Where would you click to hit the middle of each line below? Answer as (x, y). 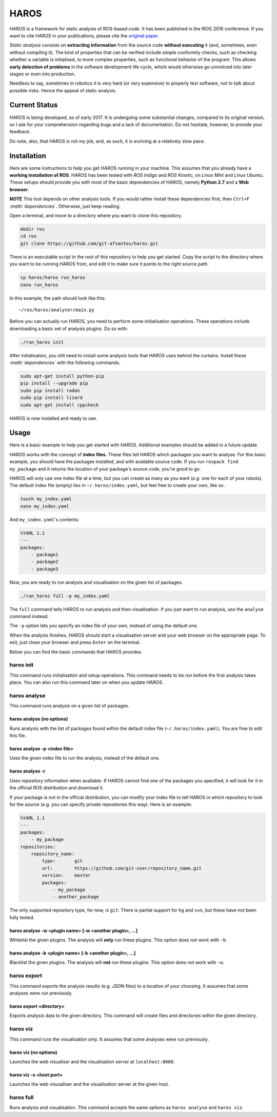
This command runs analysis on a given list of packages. (70, 706)
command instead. (29, 616)
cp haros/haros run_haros (53, 278)
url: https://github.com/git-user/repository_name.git (122, 868)
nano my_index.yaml (45, 506)
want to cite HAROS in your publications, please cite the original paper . (84, 35)
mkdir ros (33, 229)
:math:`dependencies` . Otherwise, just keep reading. (65, 206)
